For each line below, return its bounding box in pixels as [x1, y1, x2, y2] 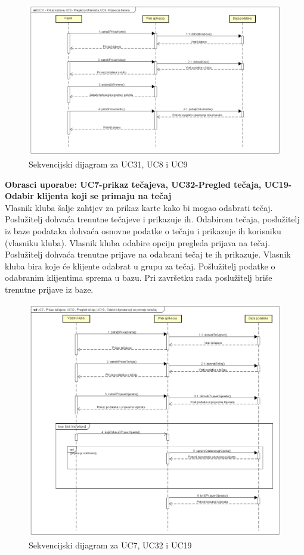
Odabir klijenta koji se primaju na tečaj [5, 190, 172, 202]
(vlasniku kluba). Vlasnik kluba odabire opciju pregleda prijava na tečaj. [5, 236, 271, 249]
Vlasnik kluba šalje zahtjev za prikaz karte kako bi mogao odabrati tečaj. [5, 201, 273, 213]
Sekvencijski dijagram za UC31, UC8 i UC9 [29, 158, 188, 170]
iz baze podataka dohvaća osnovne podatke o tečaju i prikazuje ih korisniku [5, 224, 281, 237]
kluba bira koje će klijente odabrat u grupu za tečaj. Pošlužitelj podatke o [5, 259, 275, 272]
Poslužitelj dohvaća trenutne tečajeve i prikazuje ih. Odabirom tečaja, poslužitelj [5, 213, 300, 225]
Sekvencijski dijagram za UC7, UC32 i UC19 [29, 538, 192, 551]
